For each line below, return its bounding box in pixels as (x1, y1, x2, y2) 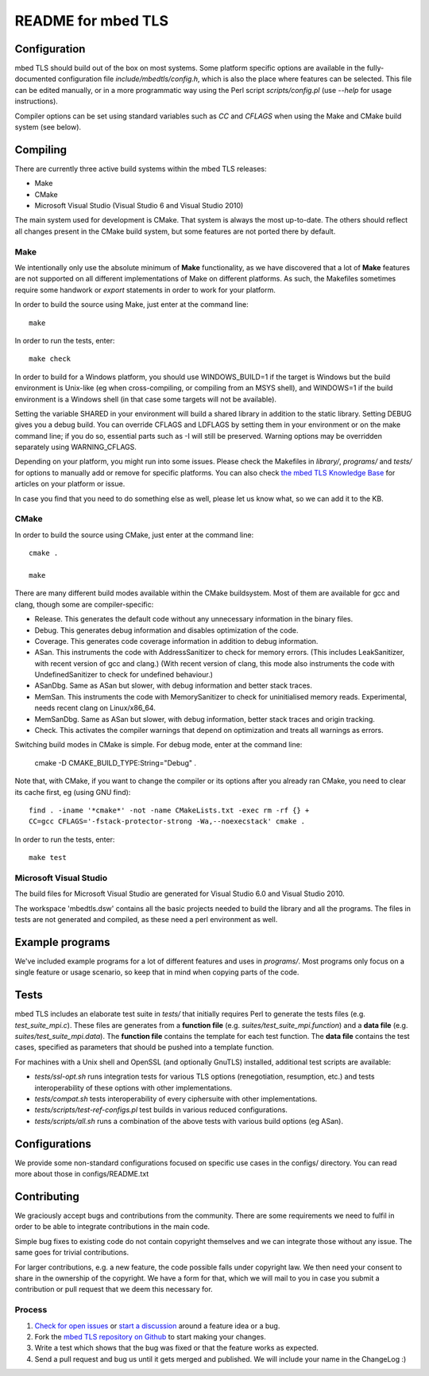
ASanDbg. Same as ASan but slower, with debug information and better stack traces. (34, 680, 313, 691)
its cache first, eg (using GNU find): (14, 787, 131, 797)
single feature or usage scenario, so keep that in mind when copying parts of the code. (14, 967, 300, 977)
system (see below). (14, 122, 82, 132)
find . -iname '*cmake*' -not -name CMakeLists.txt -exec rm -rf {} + (29, 806, 310, 815)
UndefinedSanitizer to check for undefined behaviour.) (34, 670, 214, 680)
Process (14, 1304, 48, 1316)
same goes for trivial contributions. (14, 1248, 129, 1258)
